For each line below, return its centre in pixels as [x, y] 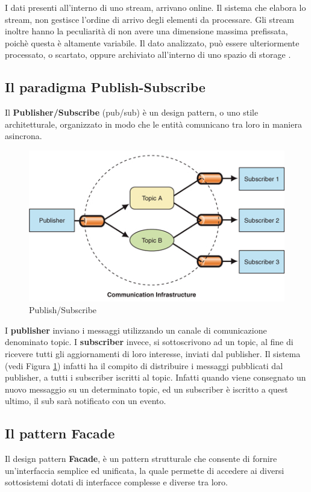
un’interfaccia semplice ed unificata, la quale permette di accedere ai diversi [145, 470]
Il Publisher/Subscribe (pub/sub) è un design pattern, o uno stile [132, 112]
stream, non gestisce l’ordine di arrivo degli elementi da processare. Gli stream [149, 19]
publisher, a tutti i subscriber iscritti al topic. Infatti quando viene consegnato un [155, 377]
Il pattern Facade [60, 433]
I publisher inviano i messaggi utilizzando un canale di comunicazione [136, 330]
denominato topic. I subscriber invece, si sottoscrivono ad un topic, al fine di [149, 342]
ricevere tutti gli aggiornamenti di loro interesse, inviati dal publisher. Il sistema [153, 353]
